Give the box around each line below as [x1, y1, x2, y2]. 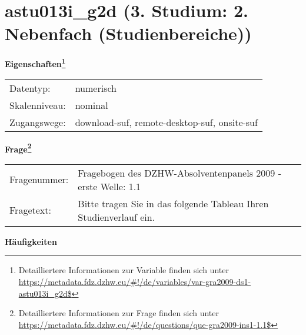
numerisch [75, 81, 117, 95]
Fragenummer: [9, 173, 69, 187]
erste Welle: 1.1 [78, 179, 141, 193]
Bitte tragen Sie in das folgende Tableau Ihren [78, 196, 269, 210]
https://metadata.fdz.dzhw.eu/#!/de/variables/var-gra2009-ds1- [18, 276, 251, 287]
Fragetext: [9, 203, 51, 217]
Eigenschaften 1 [5, 56, 66, 69]
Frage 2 [5, 141, 32, 155]
